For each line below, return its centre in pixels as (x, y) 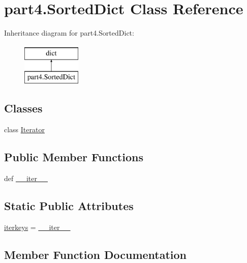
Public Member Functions (74, 157)
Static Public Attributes (69, 205)
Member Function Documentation (96, 254)
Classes (23, 108)
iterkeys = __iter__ (37, 227)
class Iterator (24, 129)
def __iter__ (26, 178)
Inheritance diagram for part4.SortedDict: (69, 33)
